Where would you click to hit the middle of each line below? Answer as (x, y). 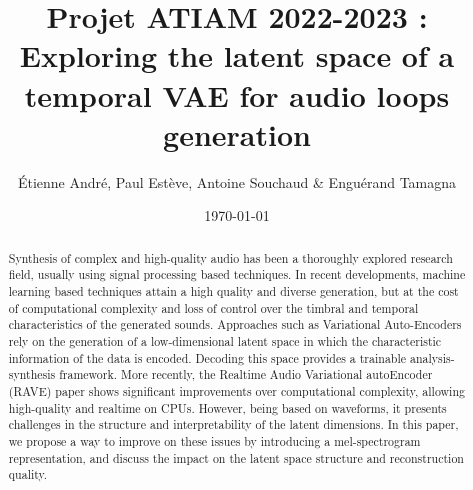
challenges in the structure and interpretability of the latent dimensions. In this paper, (233, 424)
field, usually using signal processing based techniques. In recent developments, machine (237, 274)
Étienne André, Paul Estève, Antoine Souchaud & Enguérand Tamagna (237, 181)
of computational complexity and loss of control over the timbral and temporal (213, 307)
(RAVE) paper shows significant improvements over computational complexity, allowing (236, 390)
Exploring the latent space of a (237, 55)
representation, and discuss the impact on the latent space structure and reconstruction (236, 457)
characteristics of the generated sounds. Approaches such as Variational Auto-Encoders (235, 324)
